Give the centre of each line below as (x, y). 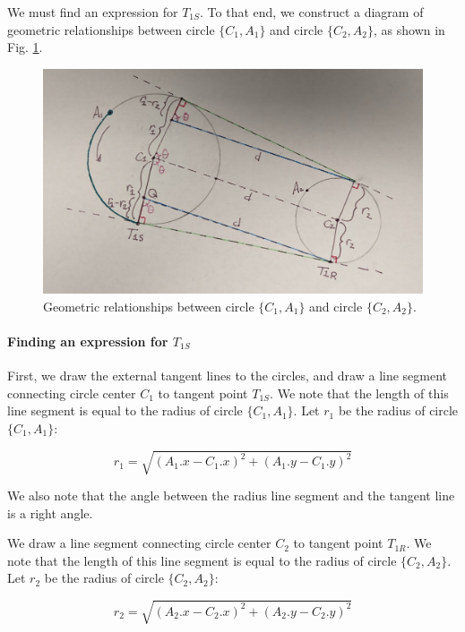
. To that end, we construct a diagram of (312, 12)
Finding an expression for (88, 341)
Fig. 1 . (25, 47)
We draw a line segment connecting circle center (139, 543)
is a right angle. (50, 512)
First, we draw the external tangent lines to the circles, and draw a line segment (228, 376)
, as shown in (409, 29)
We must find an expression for (93, 12)
